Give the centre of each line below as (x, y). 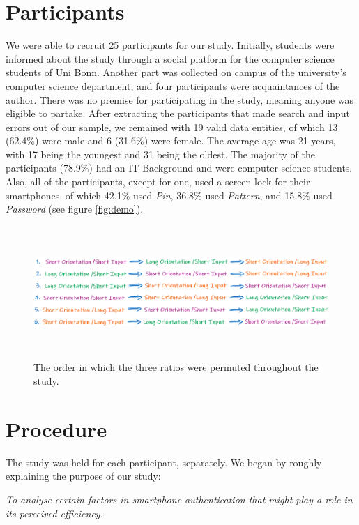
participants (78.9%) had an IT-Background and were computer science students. (179, 168)
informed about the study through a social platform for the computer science (170, 58)
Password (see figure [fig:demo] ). (75, 209)
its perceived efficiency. (54, 513)
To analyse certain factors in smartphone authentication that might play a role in (179, 499)
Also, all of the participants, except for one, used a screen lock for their (158, 182)
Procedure (56, 428)
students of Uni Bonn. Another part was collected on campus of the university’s (176, 72)
